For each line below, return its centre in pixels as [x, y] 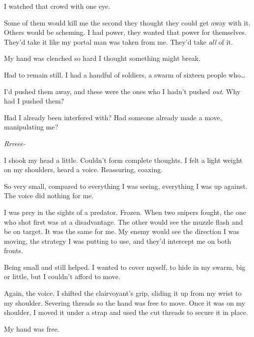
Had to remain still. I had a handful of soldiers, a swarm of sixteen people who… [125, 74]
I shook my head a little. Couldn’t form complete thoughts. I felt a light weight [123, 160]
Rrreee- [15, 143]
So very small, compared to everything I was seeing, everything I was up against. [126, 186]
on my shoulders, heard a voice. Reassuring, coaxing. [84, 169]
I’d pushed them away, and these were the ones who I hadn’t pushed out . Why [122, 91]
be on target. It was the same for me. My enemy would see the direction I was [122, 231]
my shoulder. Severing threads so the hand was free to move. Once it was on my [125, 302]
